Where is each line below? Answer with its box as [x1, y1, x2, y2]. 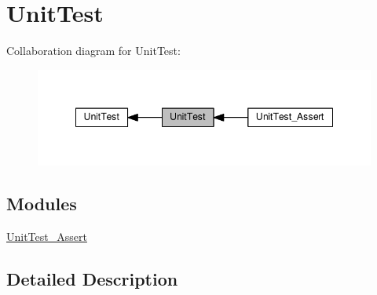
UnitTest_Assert [6, 228, 87, 244]
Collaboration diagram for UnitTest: [6, 42, 181, 59]
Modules [6, 191, 77, 215]
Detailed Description [6, 266, 178, 290]
